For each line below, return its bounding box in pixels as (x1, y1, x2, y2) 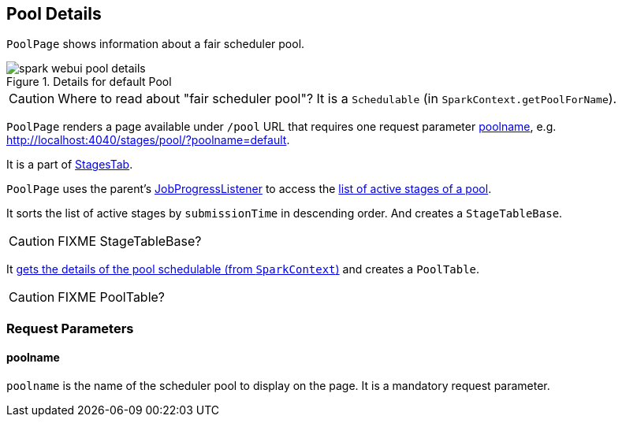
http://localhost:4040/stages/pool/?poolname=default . (6, 133, 290, 147)
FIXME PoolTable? (58, 289, 166, 306)
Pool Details (6, 4, 102, 24)
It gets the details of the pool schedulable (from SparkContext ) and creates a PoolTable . (6, 262, 480, 276)
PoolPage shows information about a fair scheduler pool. (6, 37, 305, 51)
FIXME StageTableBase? (58, 233, 202, 250)
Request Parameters (6, 320, 134, 336)
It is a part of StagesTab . (6, 158, 133, 172)
